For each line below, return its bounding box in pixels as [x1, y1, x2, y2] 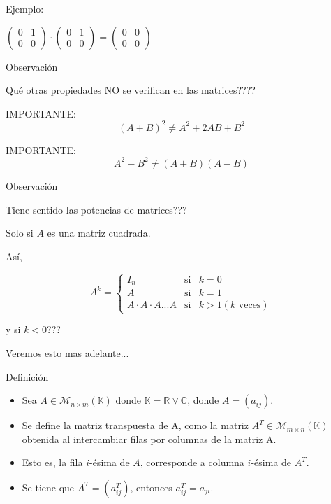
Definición [6, 369, 49, 384]
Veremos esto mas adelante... [6, 346, 129, 360]
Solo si [6, 225, 34, 240]
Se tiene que [22, 479, 75, 494]
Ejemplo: [6, 1, 44, 15]
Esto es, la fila [22, 455, 83, 470]
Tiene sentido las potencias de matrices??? [6, 202, 187, 216]
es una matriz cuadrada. [47, 225, 151, 240]
